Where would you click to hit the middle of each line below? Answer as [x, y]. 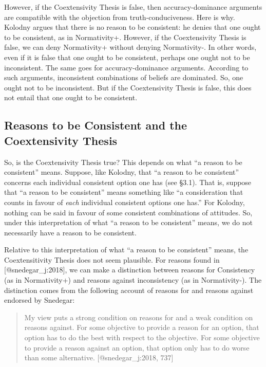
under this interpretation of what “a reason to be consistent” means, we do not [128, 222]
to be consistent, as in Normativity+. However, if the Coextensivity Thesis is [125, 37]
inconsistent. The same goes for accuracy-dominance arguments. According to [126, 67]
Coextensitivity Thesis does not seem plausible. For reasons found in [112, 259]
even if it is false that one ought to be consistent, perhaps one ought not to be [127, 57]
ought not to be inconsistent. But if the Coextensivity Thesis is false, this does [128, 87]
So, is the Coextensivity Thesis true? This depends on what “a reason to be [123, 162]
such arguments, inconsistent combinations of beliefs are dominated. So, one [124, 77]
